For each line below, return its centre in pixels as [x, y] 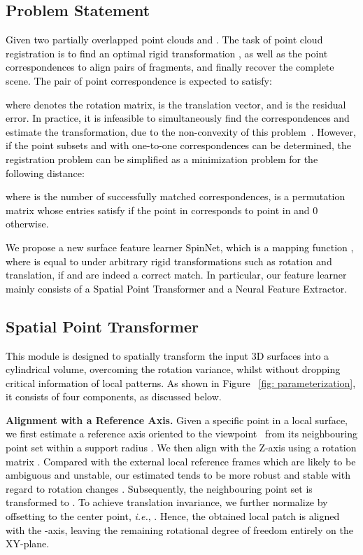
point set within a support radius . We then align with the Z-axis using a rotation [181, 448]
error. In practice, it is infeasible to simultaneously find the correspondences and [178, 118]
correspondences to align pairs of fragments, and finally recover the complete [170, 67]
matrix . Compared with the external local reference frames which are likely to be [181, 461]
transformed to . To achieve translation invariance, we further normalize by [167, 502]
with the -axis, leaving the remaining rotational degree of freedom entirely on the [179, 529]
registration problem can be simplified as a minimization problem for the [162, 159]
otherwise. [27, 224]
